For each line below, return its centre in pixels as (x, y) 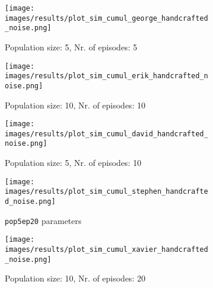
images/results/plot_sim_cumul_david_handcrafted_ (106, 134)
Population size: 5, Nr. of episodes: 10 (73, 163)
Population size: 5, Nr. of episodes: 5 (71, 47)
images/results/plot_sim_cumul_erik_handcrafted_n (106, 76)
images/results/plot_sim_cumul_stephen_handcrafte (106, 192)
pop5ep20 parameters (43, 220)
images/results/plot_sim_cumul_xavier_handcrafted (106, 249)
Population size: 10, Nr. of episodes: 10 (75, 105)
